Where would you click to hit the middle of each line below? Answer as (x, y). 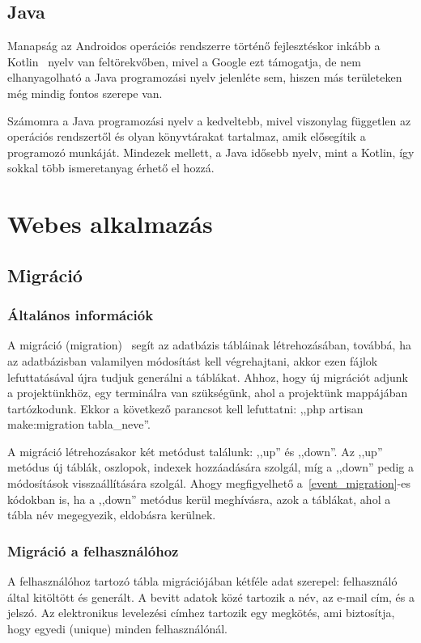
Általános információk (81, 315)
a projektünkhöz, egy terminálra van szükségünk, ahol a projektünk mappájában (208, 393)
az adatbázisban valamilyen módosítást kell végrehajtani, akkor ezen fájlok (193, 360)
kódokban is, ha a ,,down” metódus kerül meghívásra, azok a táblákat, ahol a (199, 499)
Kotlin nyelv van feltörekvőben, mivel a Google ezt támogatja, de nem (184, 61)
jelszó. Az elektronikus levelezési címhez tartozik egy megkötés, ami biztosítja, (201, 613)
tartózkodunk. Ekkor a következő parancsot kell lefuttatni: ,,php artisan (185, 408)
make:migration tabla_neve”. (79, 424)
